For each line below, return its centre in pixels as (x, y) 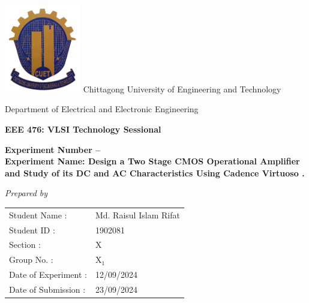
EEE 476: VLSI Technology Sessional (83, 129)
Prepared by (26, 193)
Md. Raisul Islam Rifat (137, 214)
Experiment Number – (53, 149)
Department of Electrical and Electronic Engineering (102, 109)
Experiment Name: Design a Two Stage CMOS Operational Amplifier (152, 161)
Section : (25, 244)
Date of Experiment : (48, 274)
